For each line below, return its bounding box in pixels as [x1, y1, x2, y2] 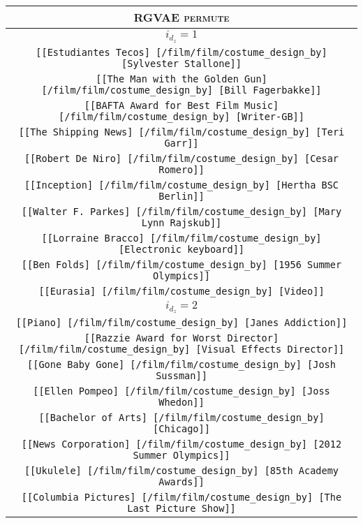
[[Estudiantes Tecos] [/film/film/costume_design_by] [36, 46, 327, 58]
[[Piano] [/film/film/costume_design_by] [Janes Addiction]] [15, 317, 348, 329]
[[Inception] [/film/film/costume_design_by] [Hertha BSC [24, 179, 339, 191]
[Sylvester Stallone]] [121, 57, 242, 69]
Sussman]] [156, 370, 207, 382]
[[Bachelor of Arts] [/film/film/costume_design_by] [38, 412, 325, 424]
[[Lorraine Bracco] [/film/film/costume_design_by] [41, 232, 322, 244]
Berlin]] [158, 190, 205, 202]
